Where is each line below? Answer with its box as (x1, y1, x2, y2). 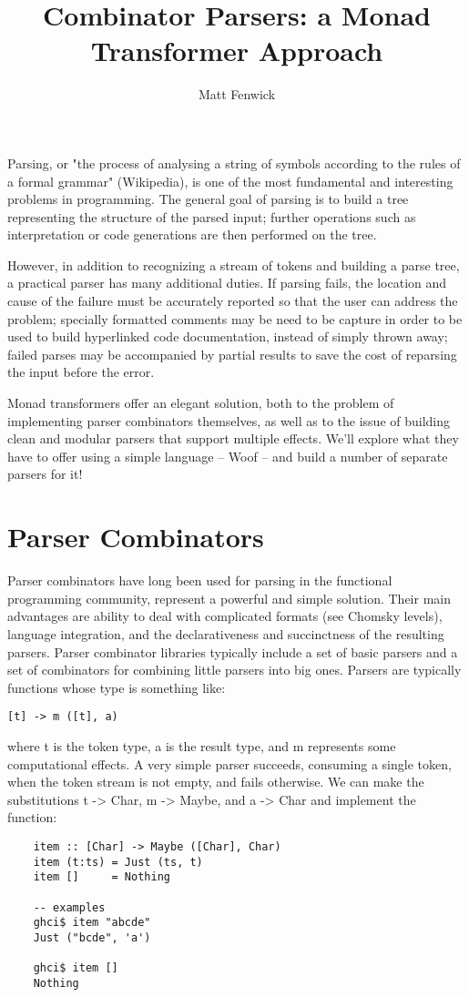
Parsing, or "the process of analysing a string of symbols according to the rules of (7, 153, 461, 172)
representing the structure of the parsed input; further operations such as (7, 207, 416, 226)
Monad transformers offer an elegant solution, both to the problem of (7, 393, 394, 412)
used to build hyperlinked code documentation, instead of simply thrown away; (7, 327, 448, 346)
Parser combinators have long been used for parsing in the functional (7, 571, 393, 590)
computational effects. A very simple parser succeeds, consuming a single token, (7, 754, 452, 773)
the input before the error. (7, 362, 155, 382)
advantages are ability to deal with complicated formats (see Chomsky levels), (7, 606, 443, 626)
